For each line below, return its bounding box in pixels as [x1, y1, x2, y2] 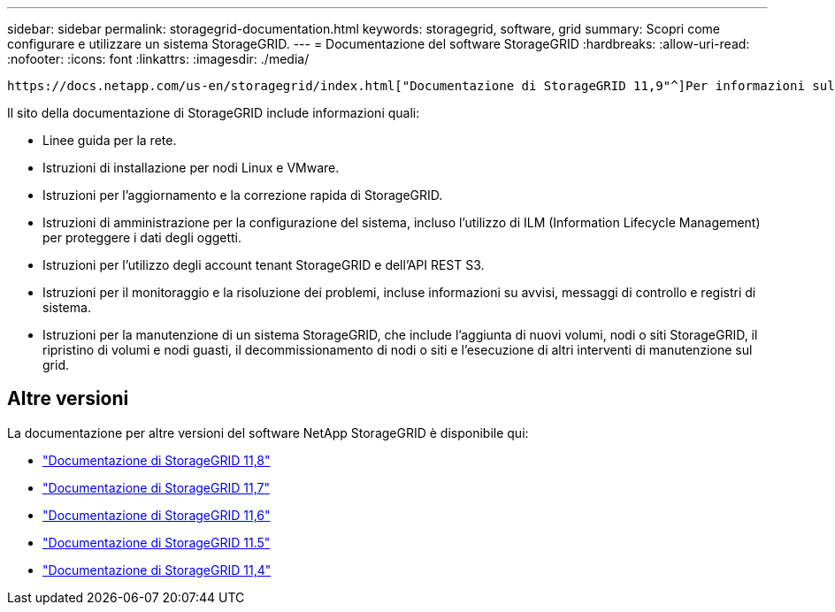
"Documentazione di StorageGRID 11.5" [42, 534, 271, 550]
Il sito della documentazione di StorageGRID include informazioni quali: [7, 105, 420, 120]
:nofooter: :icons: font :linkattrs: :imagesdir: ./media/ [7, 51, 310, 66]
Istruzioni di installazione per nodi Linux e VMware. [42, 160, 340, 175]
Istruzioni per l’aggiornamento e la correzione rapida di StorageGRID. [42, 187, 443, 203]
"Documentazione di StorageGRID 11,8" [42, 452, 271, 468]
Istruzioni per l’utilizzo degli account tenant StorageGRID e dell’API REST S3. [42, 257, 485, 272]
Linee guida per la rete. [42, 133, 177, 148]
